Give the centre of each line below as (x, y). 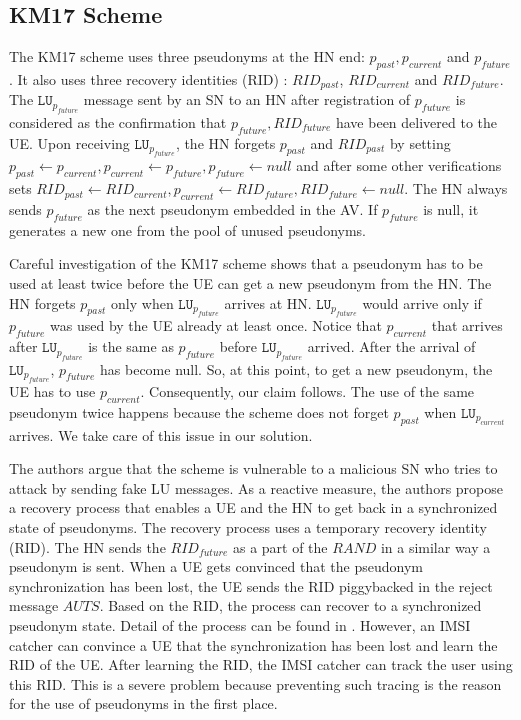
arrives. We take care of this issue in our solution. (161, 434)
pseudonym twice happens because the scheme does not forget (199, 411)
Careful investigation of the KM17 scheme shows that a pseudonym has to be (246, 263)
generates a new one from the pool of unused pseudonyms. (187, 229)
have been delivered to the (416, 121)
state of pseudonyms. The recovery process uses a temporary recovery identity (248, 527)
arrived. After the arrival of (391, 346)
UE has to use (52, 391)
